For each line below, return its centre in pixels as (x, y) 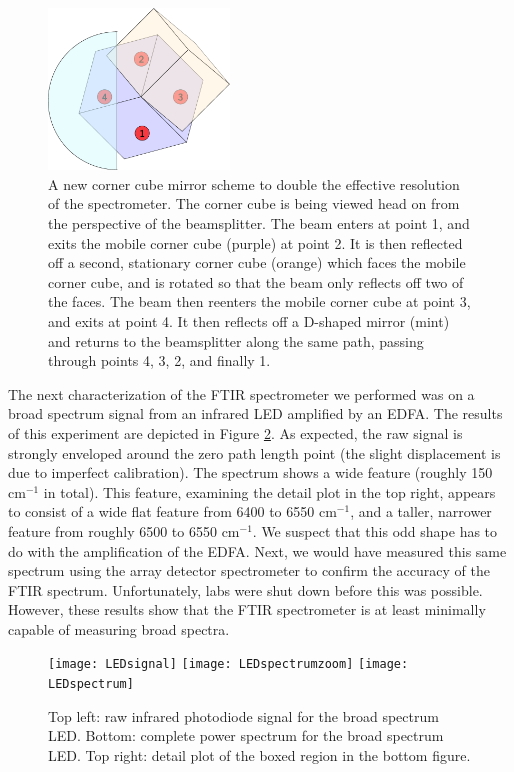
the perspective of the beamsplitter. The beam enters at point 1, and (259, 223)
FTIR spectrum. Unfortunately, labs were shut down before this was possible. (245, 589)
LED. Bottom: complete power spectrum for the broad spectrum (246, 735)
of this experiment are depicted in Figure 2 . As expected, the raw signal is (235, 432)
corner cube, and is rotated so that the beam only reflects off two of (256, 281)
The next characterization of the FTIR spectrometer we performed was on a (241, 393)
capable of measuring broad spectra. (119, 628)
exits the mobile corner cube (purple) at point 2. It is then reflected (255, 242)
